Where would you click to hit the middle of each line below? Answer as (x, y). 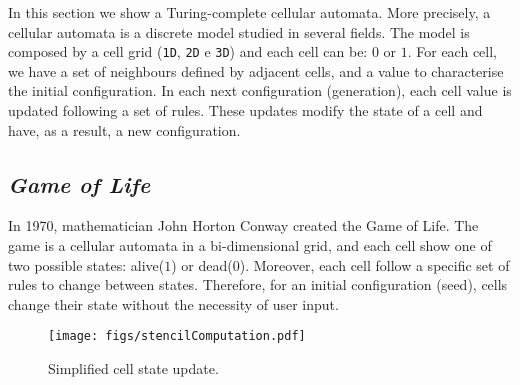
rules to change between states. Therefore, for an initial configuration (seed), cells (258, 284)
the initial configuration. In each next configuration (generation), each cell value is (260, 90)
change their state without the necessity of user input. (173, 303)
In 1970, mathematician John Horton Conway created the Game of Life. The (243, 225)
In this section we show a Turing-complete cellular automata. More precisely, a (249, 12)
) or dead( (202, 264)
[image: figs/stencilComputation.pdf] (177, 336)
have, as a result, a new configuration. (124, 129)
